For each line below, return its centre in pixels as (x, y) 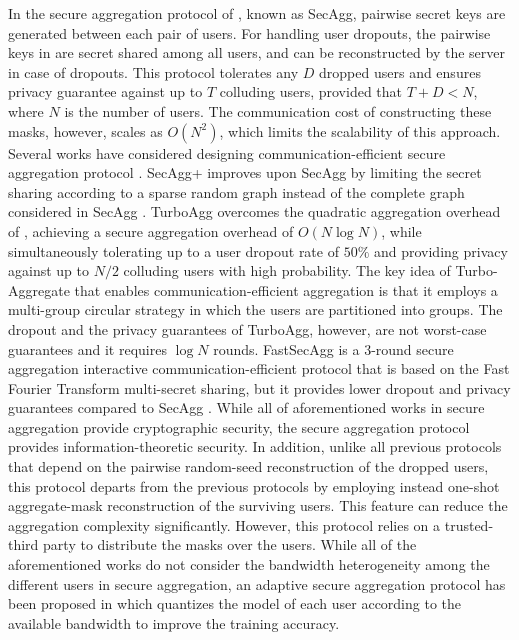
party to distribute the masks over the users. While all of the (230, 544)
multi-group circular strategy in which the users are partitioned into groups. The (255, 309)
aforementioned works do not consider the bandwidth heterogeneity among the (249, 564)
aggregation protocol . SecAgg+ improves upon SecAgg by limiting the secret (245, 172)
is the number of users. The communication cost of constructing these (278, 110)
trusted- (469, 524)
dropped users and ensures (400, 71)
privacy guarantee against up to (105, 91)
